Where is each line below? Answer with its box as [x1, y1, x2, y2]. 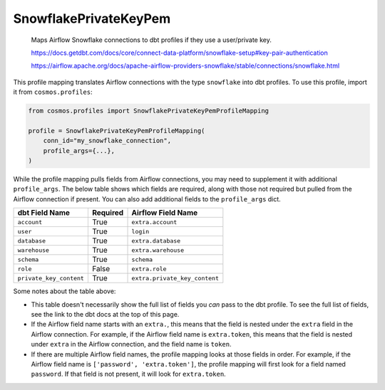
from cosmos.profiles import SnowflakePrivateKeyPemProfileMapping [28, 107, 269, 115]
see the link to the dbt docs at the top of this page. [31, 310, 180, 318]
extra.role [131, 265, 167, 273]
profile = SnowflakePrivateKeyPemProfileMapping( [28, 127, 205, 135]
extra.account [131, 218, 178, 226]
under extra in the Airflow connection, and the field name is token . [31, 340, 232, 349]
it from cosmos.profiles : [13, 88, 93, 96]
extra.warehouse [131, 246, 185, 254]
